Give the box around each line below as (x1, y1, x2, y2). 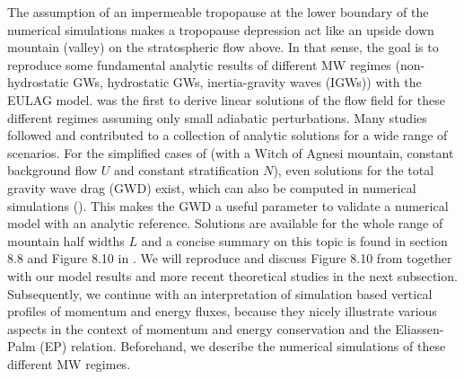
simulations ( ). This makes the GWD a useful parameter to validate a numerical (7, 196, 449, 215)
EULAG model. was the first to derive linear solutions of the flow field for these (7, 90, 445, 109)
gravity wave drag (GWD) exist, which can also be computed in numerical (7, 178, 416, 197)
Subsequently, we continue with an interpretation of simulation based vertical (7, 284, 433, 303)
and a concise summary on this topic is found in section (141, 231, 448, 250)
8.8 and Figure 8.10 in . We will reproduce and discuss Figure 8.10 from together (7, 249, 452, 268)
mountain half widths (7, 231, 125, 250)
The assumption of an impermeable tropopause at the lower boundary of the (7, 3, 429, 21)
